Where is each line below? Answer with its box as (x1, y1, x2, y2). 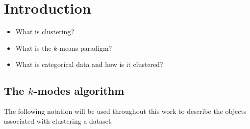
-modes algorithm (33, 83, 125, 98)
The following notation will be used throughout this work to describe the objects (4, 106, 247, 116)
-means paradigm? (57, 43, 112, 53)
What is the (15, 43, 51, 53)
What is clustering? (15, 26, 74, 37)
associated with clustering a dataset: (4, 115, 113, 126)
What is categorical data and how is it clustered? (15, 59, 163, 69)
